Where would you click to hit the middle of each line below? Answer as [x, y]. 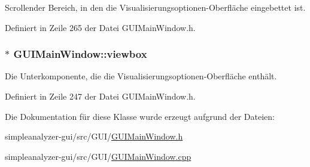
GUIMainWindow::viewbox [80, 54]
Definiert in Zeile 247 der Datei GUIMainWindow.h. [100, 96]
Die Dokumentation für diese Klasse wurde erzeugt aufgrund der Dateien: [140, 116]
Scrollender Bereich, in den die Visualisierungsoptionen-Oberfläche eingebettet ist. [155, 7]
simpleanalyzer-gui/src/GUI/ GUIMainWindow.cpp [98, 156]
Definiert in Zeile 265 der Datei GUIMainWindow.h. [100, 27]
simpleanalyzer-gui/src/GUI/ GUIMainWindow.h [94, 136]
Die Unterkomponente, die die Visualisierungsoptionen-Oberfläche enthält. [141, 76]
